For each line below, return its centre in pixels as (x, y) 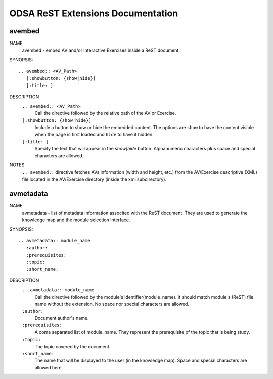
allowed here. (49, 367)
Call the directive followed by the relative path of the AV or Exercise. (105, 113)
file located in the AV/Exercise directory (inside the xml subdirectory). (94, 179)
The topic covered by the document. (73, 346)
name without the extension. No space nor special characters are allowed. (112, 304)
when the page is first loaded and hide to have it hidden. (94, 135)
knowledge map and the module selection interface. (76, 220)
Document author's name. (62, 318)
